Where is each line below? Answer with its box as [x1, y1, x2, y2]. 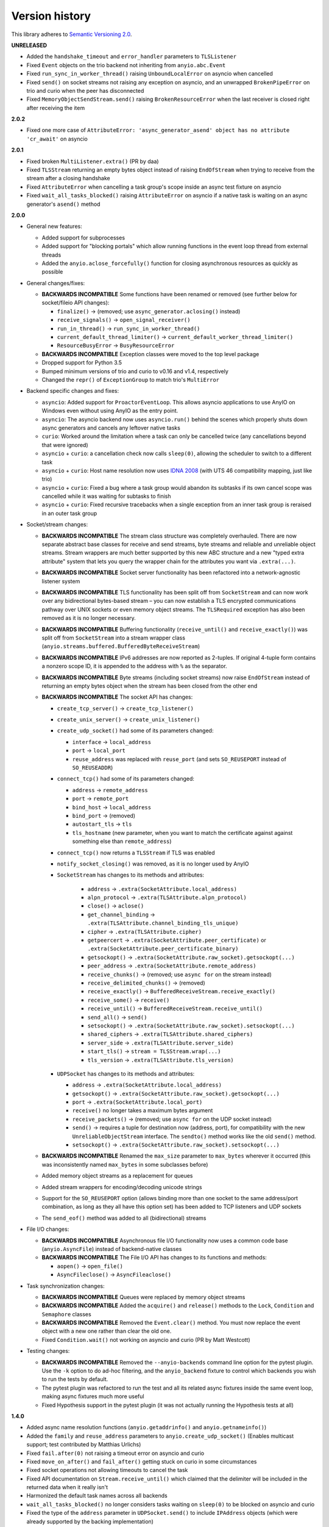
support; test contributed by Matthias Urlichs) [26, 1441, 141, 1448]
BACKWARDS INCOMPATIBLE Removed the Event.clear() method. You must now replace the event [41, 1319, 301, 1327]
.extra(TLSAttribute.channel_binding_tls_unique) [87, 920, 239, 927]
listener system [41, 577, 80, 585]
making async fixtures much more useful [41, 1393, 144, 1400]
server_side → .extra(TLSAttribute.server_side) [87, 1039, 234, 1046]
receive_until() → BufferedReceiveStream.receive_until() [87, 1005, 263, 1012]
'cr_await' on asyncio [26, 135, 88, 142]
